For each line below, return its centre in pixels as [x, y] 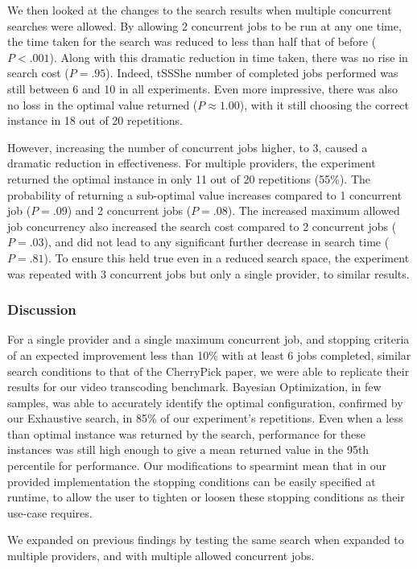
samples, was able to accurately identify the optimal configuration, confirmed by [205, 402]
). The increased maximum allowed [314, 210]
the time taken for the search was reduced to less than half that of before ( [192, 41]
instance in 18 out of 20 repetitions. [95, 120]
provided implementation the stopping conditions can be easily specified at [192, 481]
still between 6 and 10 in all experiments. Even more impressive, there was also [202, 88]
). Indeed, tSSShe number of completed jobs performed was [252, 73]
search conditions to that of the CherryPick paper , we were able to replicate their [208, 371]
